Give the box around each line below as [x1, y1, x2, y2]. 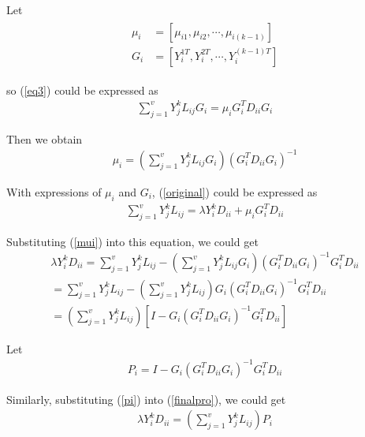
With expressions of [6, 183, 102, 200]
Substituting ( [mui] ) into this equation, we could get [6, 233, 259, 249]
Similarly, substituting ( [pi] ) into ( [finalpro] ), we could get [6, 390, 286, 407]
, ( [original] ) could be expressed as [151, 183, 318, 200]
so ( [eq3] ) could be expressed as [6, 81, 158, 98]
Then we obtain [6, 130, 83, 147]
